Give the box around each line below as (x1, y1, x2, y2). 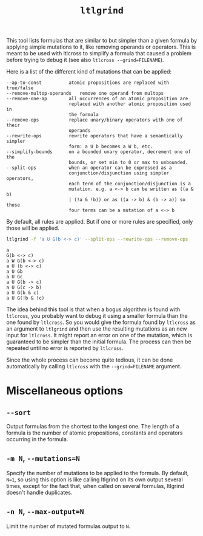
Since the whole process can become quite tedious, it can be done (6, 356, 173, 363)
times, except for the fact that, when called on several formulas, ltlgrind (6, 482, 185, 489)
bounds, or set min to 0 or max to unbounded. (68, 160, 188, 166)
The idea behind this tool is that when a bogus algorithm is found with (6, 306, 181, 313)
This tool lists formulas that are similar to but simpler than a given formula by (6, 37, 198, 44)
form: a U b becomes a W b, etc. (68, 143, 153, 150)
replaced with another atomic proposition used (68, 101, 191, 108)
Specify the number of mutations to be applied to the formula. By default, (6, 469, 189, 476)
